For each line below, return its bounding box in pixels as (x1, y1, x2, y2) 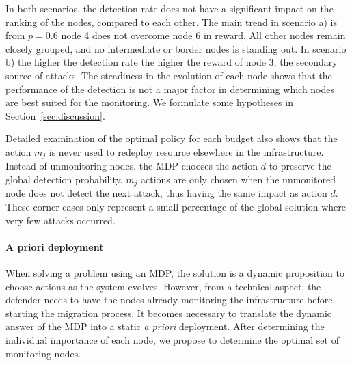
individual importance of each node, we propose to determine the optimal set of (5, 332, 339, 347)
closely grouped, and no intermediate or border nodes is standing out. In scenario (5, 41, 347, 55)
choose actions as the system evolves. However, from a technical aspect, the (5, 279, 321, 293)
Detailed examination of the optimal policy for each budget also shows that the (5, 131, 338, 146)
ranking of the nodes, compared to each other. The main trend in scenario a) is (5, 14, 337, 29)
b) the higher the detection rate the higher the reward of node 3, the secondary (5, 55, 338, 69)
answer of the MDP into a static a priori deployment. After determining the (5, 319, 325, 334)
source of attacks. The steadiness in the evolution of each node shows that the (5, 68, 332, 82)
